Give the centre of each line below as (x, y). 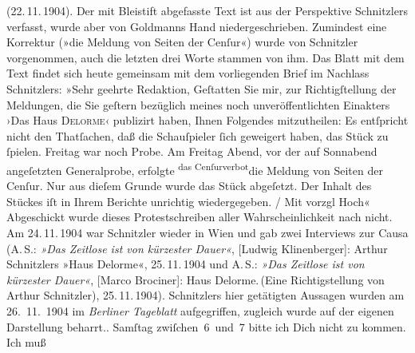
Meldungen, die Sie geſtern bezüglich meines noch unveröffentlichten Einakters (198, 104)
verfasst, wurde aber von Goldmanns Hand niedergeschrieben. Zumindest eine (197, 26)
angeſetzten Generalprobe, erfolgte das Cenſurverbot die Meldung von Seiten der (195, 169)
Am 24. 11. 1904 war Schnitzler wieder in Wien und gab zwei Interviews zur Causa (207, 232)
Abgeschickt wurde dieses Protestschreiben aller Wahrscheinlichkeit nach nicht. (200, 217)
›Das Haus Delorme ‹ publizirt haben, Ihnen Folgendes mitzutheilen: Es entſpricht (207, 120)
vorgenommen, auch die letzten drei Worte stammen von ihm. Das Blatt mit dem (206, 57)
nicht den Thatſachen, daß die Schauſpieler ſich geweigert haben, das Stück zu (198, 135)
